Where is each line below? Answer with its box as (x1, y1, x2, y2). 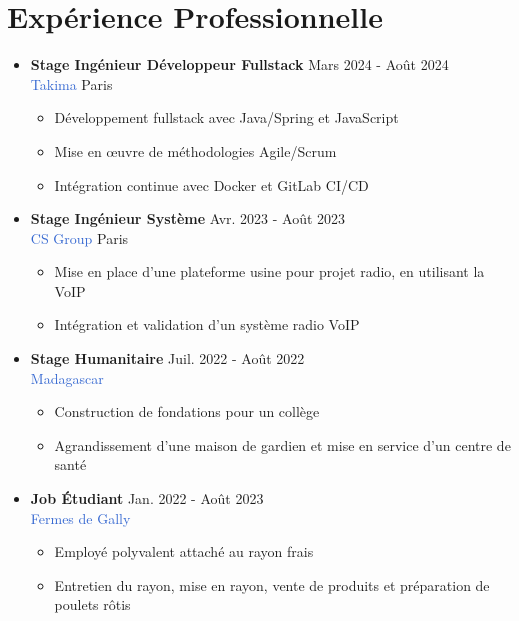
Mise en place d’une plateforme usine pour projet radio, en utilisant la (54, 261, 485, 282)
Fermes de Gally (30, 507, 131, 528)
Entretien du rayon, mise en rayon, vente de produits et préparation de (54, 574, 490, 595)
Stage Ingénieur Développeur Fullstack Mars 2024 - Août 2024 (30, 54, 449, 75)
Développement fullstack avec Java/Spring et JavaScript (54, 107, 399, 128)
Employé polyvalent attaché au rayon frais (54, 541, 314, 562)
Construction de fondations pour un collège (54, 401, 320, 422)
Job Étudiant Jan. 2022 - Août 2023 (30, 488, 264, 509)
